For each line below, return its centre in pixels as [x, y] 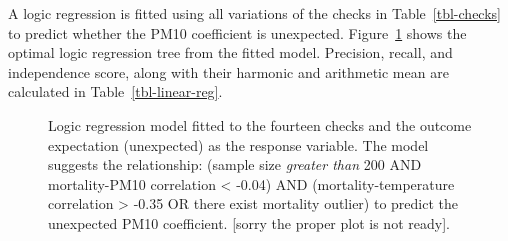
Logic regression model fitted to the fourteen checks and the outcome [260, 124]
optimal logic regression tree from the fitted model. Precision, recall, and [230, 52]
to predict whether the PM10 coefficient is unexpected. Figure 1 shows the [237, 32]
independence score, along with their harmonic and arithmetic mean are [228, 71]
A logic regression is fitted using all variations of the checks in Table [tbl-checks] [254, 13]
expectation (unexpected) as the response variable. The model [238, 144]
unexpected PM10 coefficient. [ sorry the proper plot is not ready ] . [249, 222]
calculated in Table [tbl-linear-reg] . [115, 91]
